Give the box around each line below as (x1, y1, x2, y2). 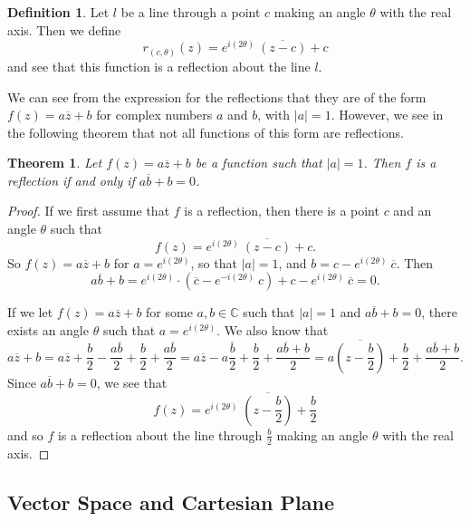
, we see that (96, 372, 168, 391)
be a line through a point (120, 3, 261, 21)
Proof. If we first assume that (7, 201, 170, 220)
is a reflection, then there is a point (184, 201, 379, 220)
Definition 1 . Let (7, 3, 110, 21)
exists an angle (7, 321, 89, 340)
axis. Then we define (7, 20, 121, 39)
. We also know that (216, 321, 329, 340)
